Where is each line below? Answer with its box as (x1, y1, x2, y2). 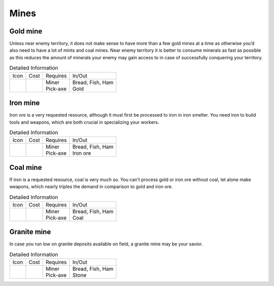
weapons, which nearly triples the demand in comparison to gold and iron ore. (9, 184, 173, 190)
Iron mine (9, 99, 40, 108)
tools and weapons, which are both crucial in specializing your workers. (9, 119, 159, 125)
